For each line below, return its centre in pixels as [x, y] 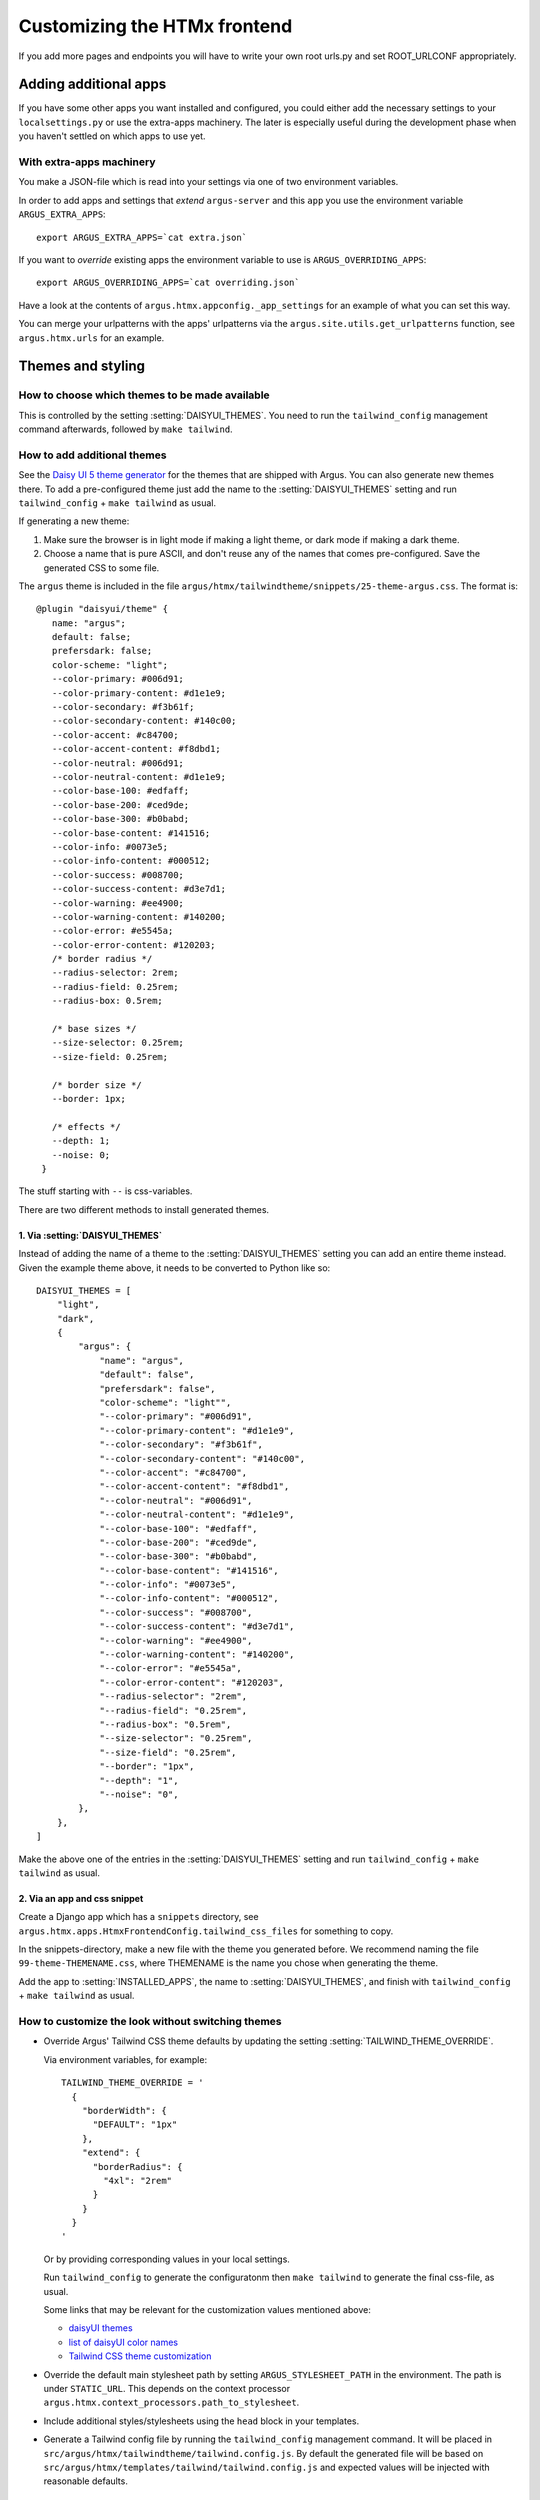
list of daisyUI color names [123, 2342]
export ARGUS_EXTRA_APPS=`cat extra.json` [142, 237]
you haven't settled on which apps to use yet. [112, 136]
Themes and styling [81, 366]
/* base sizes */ [94, 1029]
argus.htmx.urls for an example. [91, 337]
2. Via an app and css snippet [81, 1898]
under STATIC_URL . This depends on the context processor [166, 2388]
